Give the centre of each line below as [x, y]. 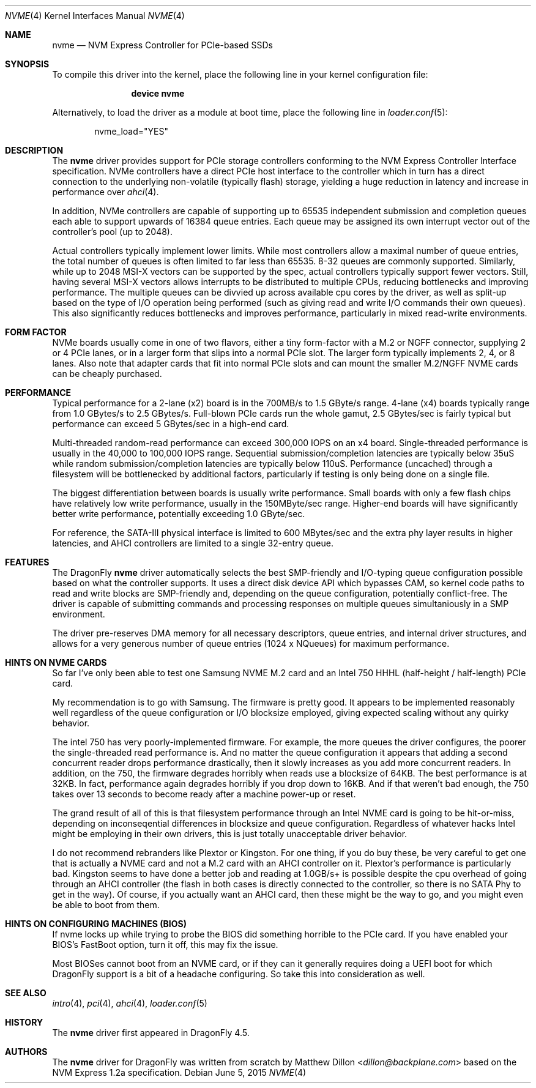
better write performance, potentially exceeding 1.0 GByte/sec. [179, 514]
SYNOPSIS [27, 64]
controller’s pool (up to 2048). [112, 232]
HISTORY [24, 1022]
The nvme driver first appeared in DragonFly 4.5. [151, 1033]
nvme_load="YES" [131, 131]
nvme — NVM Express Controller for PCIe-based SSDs [163, 45]
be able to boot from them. [106, 905]
